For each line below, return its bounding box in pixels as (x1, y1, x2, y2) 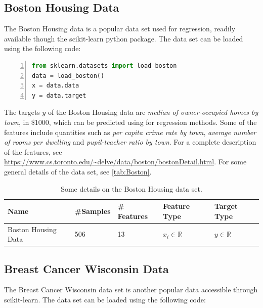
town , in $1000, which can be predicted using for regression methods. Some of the (4, 116, 257, 127)
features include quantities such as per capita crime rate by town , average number (4, 126, 256, 137)
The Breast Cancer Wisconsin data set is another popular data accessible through (4, 284, 258, 295)
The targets (4, 107, 40, 117)
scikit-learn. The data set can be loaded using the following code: (4, 294, 206, 305)
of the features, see (4, 146, 62, 157)
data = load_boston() (32, 72, 105, 79)
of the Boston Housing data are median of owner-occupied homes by (48, 107, 258, 117)
